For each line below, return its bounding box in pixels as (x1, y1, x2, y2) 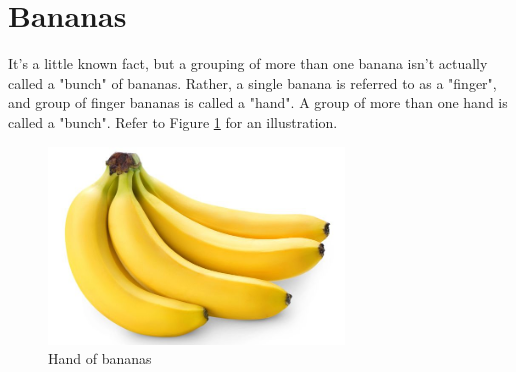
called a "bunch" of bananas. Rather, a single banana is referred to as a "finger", (8, 72, 497, 93)
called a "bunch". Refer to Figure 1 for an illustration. (8, 111, 338, 132)
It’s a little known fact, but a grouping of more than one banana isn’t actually (8, 53, 488, 74)
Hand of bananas (48, 348, 152, 369)
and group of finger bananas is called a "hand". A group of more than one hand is (8, 92, 508, 113)
